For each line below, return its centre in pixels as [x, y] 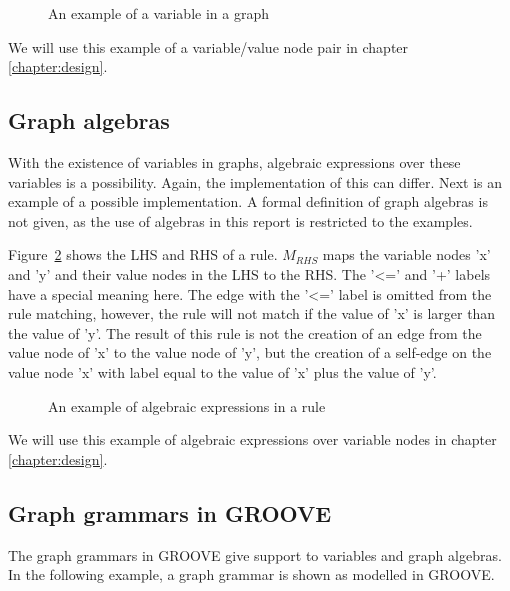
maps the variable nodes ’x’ [406, 254]
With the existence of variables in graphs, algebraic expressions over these [234, 161]
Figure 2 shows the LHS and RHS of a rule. [143, 254]
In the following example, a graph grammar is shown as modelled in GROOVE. [251, 574]
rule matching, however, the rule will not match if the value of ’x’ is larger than [252, 313]
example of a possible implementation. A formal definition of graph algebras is [248, 201]
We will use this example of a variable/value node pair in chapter [208, 46]
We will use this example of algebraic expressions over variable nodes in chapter [252, 439]
